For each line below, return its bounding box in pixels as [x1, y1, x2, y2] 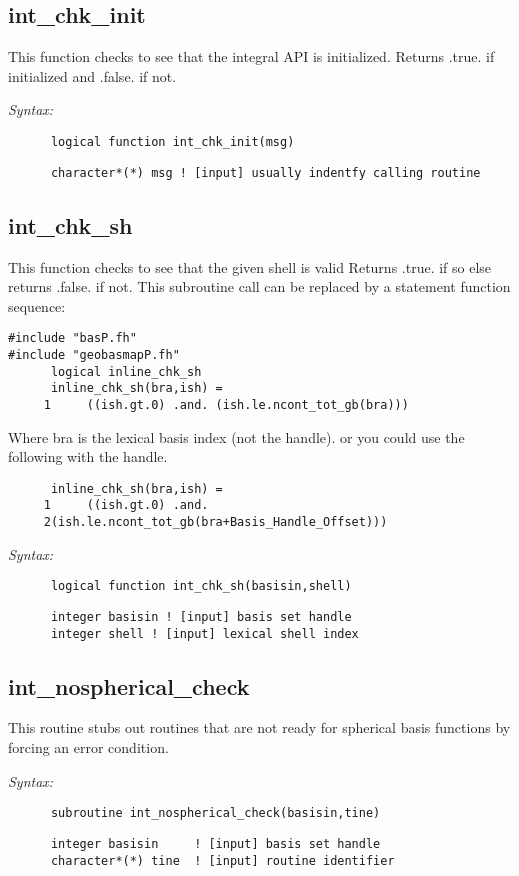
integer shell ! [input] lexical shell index [50, 626, 359, 641]
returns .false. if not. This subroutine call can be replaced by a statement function [8, 276, 511, 297]
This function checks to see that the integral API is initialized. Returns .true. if [8, 46, 495, 67]
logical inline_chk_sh [50, 364, 202, 379]
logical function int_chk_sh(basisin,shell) [50, 579, 352, 594]
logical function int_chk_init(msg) [50, 134, 295, 149]
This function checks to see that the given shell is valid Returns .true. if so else [8, 256, 492, 277]
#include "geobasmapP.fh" [8, 347, 180, 362]
